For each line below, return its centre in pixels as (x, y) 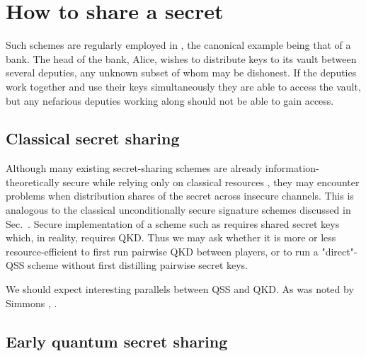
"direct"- (339, 251)
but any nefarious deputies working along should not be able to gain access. (170, 100)
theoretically (33, 182)
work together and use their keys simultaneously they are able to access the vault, (183, 86)
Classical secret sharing (93, 138)
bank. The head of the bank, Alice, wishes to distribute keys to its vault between (181, 58)
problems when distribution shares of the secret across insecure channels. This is (180, 196)
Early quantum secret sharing (117, 341)
